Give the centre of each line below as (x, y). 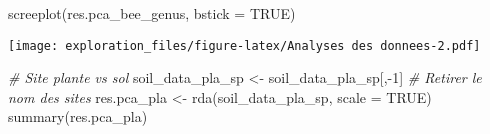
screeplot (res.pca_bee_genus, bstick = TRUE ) (152, 13)
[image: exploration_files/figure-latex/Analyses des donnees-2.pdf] (244, 45)
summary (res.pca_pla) (78, 116)
